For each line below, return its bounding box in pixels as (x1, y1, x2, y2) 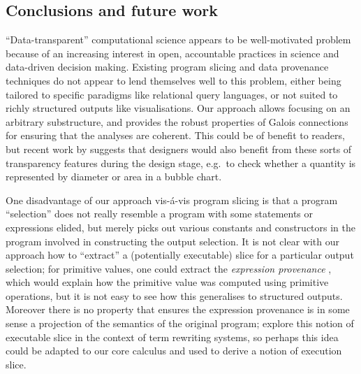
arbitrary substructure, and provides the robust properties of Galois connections (6, 114, 348, 129)
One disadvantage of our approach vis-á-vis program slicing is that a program (6, 192, 338, 207)
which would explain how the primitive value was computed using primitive (6, 275, 329, 289)
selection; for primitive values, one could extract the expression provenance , (6, 261, 332, 275)
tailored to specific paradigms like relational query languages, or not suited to (6, 87, 338, 101)
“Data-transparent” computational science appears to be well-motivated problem (6, 32, 351, 47)
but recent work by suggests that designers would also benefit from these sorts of (6, 141, 352, 156)
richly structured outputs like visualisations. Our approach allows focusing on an (6, 101, 351, 115)
